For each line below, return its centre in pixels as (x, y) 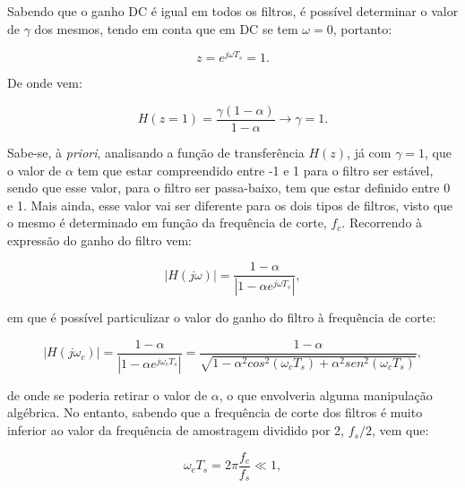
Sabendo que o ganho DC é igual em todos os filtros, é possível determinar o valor (233, 11)
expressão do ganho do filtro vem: (99, 240)
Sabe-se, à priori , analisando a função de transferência (156, 152)
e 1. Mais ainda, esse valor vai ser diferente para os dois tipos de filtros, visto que (230, 205)
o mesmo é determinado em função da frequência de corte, (167, 223)
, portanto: (362, 28)
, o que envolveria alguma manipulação (326, 394)
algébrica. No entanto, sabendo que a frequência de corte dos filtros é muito (215, 412)
